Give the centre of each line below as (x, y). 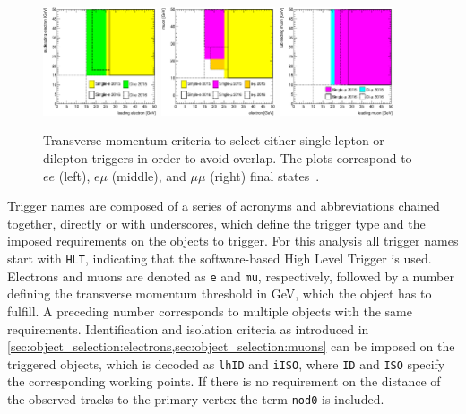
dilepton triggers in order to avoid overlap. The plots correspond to (228, 158)
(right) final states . (265, 175)
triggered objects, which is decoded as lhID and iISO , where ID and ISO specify (226, 363)
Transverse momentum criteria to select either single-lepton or (214, 140)
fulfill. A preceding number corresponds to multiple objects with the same (210, 310)
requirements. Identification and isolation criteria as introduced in (188, 328)
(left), (74, 175)
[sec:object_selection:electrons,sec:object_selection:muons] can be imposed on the (231, 346)
